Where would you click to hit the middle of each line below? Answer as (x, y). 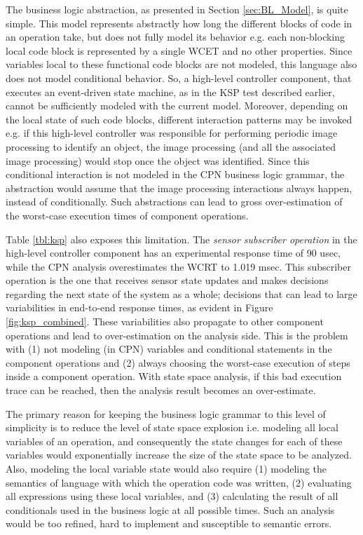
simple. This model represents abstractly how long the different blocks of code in (179, 23)
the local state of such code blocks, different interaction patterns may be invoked (179, 119)
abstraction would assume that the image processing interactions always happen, (179, 188)
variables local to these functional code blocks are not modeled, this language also (181, 64)
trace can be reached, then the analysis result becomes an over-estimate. (161, 390)
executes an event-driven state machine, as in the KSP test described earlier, (170, 92)
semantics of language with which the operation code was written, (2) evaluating (179, 482)
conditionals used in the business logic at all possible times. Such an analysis (170, 509)
